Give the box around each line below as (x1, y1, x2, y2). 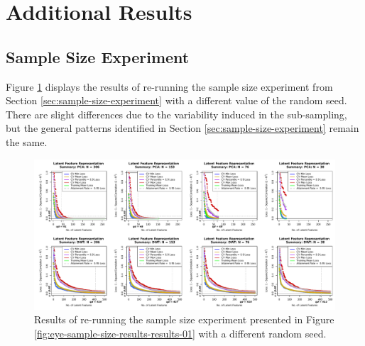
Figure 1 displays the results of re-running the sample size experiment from (6, 79, 333, 94)
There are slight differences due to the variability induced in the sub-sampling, (6, 106, 347, 121)
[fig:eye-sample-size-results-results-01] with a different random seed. (34, 325, 327, 340)
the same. (6, 134, 48, 149)
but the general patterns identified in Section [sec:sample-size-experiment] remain (6, 121, 359, 135)
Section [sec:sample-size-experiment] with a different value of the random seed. (6, 93, 347, 108)
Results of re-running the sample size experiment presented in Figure (34, 312, 334, 327)
